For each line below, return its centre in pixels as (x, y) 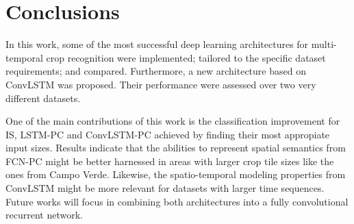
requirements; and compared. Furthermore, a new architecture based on (156, 71)
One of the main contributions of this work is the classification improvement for (173, 121)
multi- (324, 44)
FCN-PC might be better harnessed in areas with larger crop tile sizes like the (170, 161)
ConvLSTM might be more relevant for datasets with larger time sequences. (165, 188)
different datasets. (43, 98)
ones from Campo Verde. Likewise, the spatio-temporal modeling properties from (176, 174)
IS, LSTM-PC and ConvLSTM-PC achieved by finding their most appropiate (168, 134)
